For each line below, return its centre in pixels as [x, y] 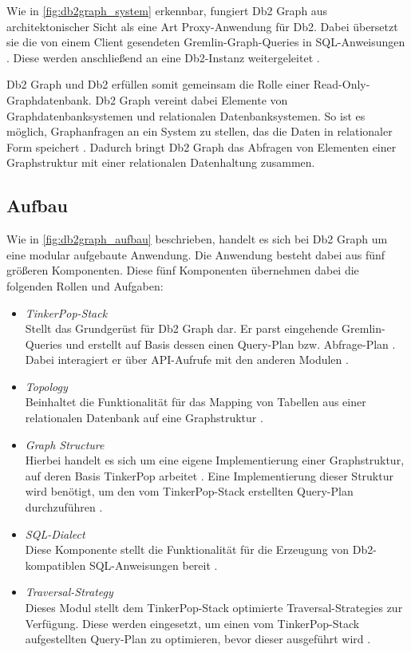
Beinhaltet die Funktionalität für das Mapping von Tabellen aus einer [196, 402]
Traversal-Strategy [69, 592]
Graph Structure [65, 444]
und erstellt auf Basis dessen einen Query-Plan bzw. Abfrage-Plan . [231, 344]
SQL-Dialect [55, 533]
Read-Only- [342, 84]
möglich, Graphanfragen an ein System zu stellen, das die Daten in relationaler [200, 131]
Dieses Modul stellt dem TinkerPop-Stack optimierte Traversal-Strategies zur [214, 608]
